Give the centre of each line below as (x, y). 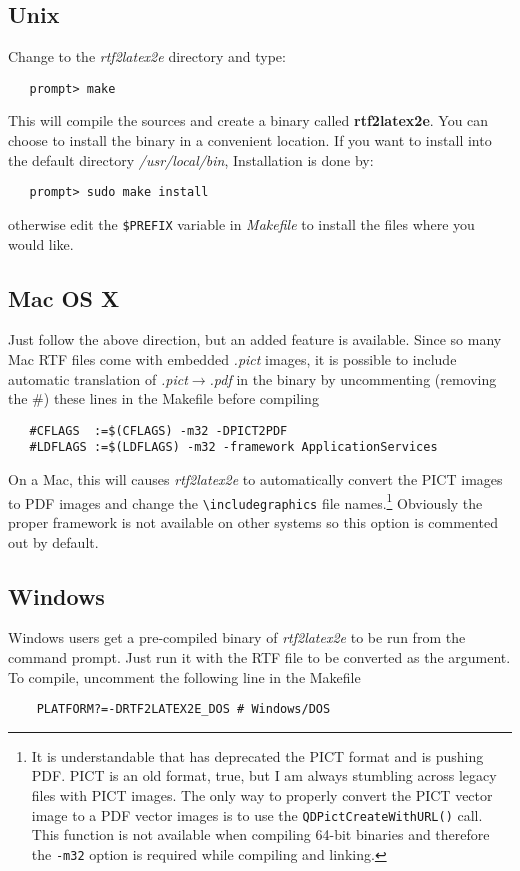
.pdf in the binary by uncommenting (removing (353, 378)
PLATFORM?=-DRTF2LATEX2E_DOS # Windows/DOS (183, 709)
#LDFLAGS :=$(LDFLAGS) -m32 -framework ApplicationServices (233, 447)
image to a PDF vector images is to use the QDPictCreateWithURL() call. (257, 814)
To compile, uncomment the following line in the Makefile (184, 676)
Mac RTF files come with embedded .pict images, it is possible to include (232, 358)
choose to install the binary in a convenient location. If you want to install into (250, 140)
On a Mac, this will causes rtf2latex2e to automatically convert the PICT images (255, 479)
